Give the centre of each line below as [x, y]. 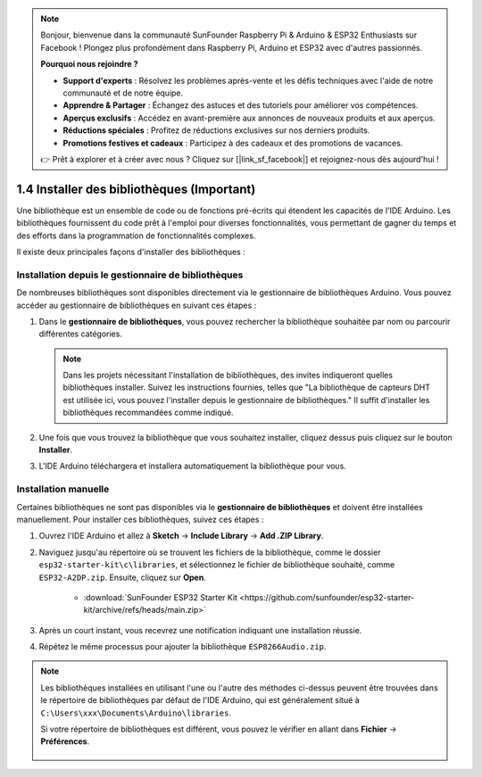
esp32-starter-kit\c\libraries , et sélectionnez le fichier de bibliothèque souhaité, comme [217, 565]
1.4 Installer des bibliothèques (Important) [136, 189]
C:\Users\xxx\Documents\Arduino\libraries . [136, 713]
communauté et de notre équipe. [123, 93]
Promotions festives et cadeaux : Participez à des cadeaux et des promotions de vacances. [233, 143]
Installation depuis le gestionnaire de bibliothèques [130, 275]
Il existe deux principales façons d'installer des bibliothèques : [131, 252]
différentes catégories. [80, 334]
